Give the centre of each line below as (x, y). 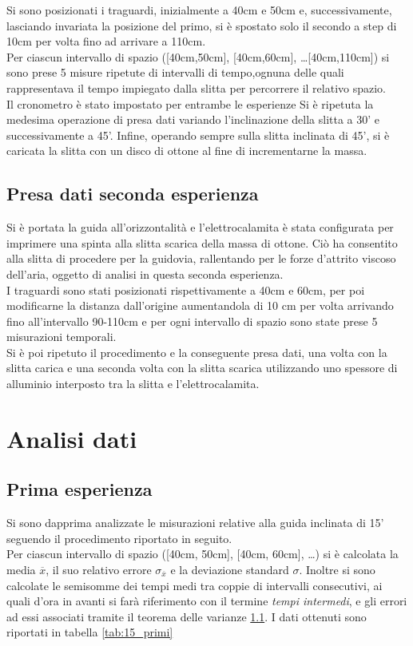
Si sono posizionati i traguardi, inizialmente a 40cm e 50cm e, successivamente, (199, 10)
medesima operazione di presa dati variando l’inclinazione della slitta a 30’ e (193, 119)
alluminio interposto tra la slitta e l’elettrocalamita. (133, 384)
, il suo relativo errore (99, 570)
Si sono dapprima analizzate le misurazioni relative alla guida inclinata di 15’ (195, 523)
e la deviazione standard (230, 570)
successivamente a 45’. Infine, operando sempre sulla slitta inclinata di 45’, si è (198, 135)
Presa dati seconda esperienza (133, 194)
